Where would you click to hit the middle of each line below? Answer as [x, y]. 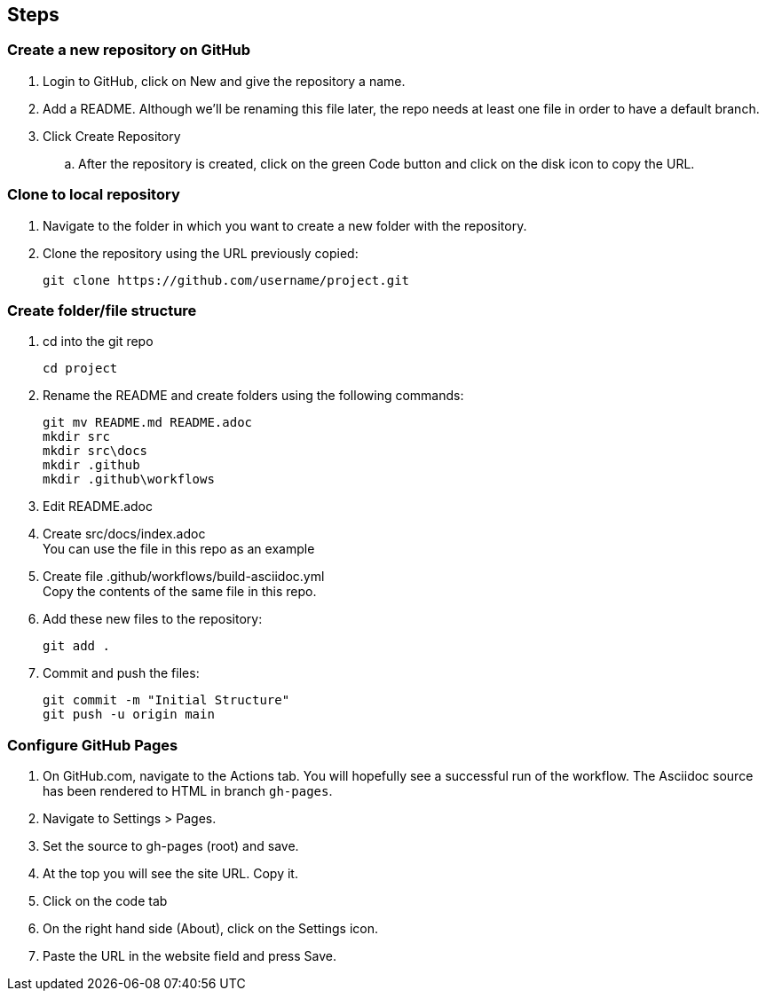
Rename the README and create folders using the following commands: [253, 396]
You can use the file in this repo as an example [179, 549]
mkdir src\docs [95, 451]
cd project [80, 369]
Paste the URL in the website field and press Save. [190, 956]
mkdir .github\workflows [129, 479]
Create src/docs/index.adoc [124, 534]
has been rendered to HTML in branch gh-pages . [188, 791]
